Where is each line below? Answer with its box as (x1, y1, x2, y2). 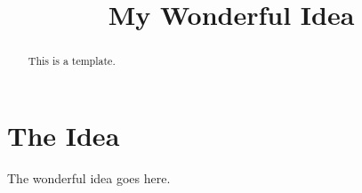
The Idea (7, 117, 120, 153)
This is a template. (28, 53, 116, 68)
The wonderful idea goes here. (7, 168, 171, 187)
